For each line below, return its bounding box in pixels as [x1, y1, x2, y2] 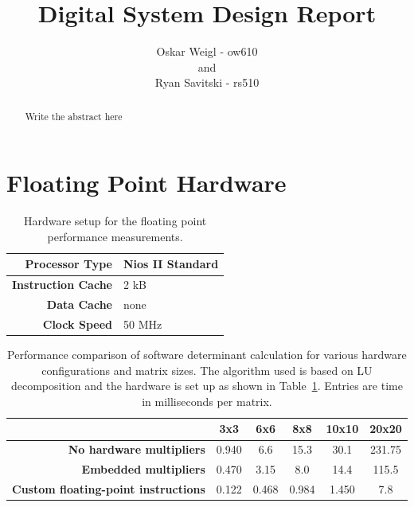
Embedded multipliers [81, 461, 205, 478]
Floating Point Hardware [6, 166, 287, 199]
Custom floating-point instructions [12, 481, 205, 497]
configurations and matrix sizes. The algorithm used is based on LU [41, 361, 373, 378]
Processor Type [25, 255, 112, 272]
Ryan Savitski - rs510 [154, 74, 260, 91]
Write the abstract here [25, 109, 123, 123]
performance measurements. [47, 228, 183, 244]
